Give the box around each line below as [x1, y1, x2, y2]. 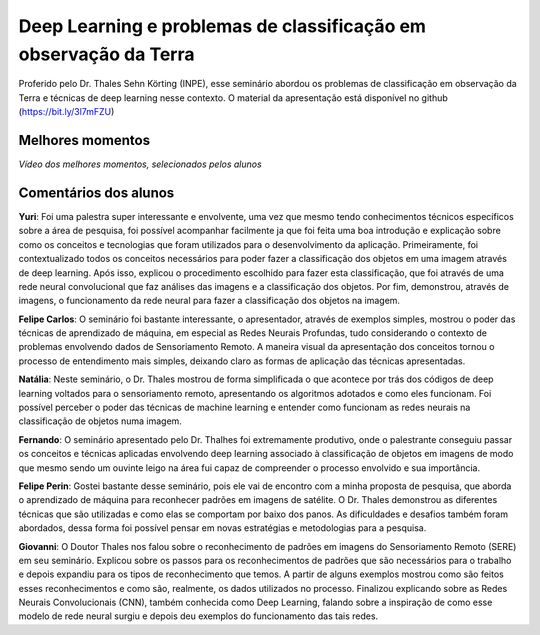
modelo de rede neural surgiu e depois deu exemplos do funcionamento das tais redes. [18, 610, 379, 622]
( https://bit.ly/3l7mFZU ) [18, 106, 115, 118]
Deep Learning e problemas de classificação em [18, 15, 427, 37]
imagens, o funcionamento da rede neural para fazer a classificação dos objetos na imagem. [18, 295, 400, 307]
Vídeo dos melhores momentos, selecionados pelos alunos [18, 158, 262, 170]
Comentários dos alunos [18, 184, 175, 201]
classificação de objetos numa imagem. [18, 415, 182, 427]
